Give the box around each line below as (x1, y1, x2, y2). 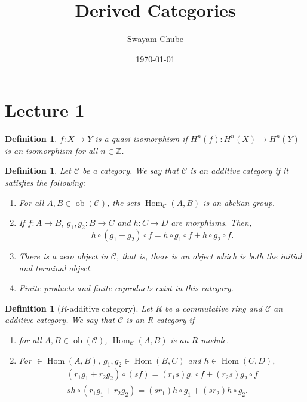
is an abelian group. (203, 196, 275, 208)
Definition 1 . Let (5, 164, 71, 177)
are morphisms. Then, (171, 216, 252, 229)
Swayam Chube (127, 32, 184, 45)
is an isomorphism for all (5, 144, 98, 156)
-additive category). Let (66, 301, 153, 314)
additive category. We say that (5, 313, 115, 326)
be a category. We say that (82, 164, 179, 177)
